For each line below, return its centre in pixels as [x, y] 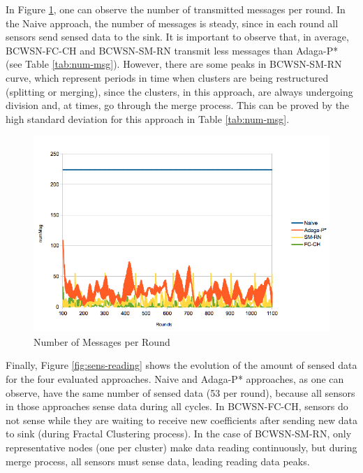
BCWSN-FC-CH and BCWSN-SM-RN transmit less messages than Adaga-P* [172, 50]
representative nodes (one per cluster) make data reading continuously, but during [181, 447]
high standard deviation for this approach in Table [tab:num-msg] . [148, 118]
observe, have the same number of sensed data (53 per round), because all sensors [180, 392]
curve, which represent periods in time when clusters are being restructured [167, 77]
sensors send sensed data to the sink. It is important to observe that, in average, [177, 37]
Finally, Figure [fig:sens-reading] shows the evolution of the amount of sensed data [181, 365]
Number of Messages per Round [102, 341]
